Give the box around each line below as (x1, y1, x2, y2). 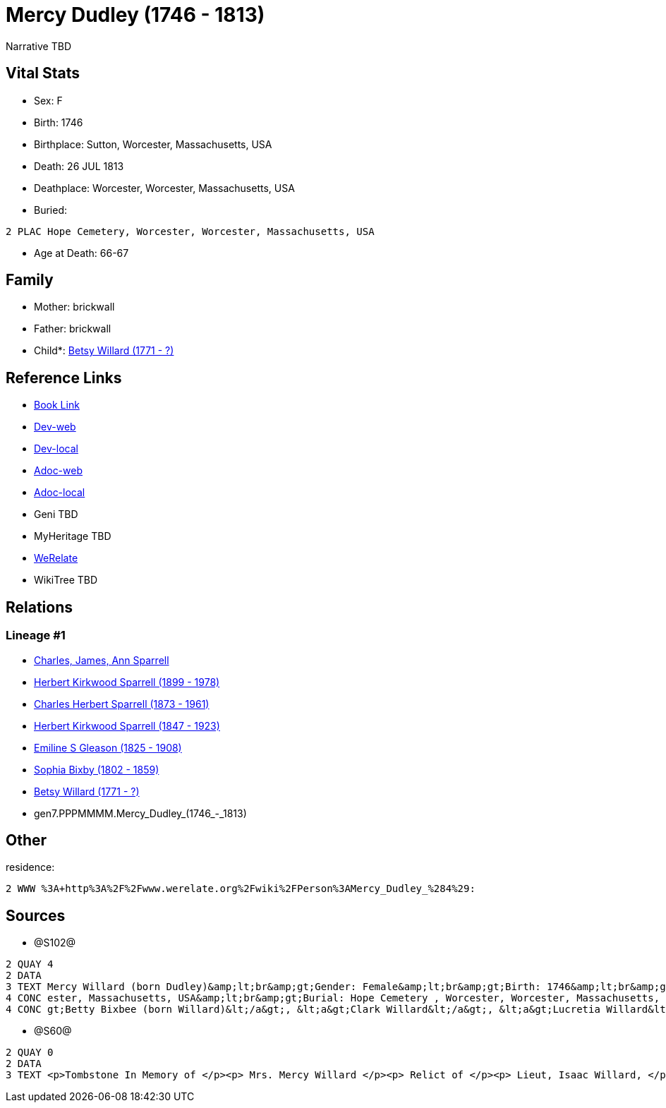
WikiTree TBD (34, 574, 98, 586)
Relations (6, 598, 73, 616)
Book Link (34, 399, 80, 411)
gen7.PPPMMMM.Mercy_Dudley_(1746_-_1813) (34, 807, 247, 819)
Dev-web (34, 421, 76, 433)
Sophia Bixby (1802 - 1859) (34, 763, 159, 776)
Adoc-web (34, 464, 83, 477)
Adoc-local (34, 486, 85, 499)
